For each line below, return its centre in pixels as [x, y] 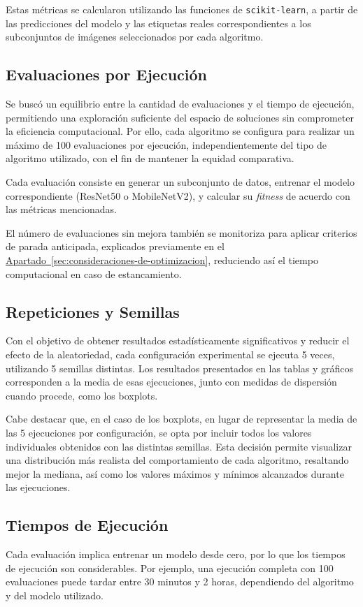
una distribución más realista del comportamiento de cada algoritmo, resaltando [177, 460]
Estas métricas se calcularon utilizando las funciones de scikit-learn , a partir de [182, 9]
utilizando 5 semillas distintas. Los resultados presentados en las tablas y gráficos [180, 368]
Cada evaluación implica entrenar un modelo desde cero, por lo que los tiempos [176, 554]
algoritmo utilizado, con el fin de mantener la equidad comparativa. [150, 158]
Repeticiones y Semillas [93, 311]
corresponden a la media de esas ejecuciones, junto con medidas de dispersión [171, 382]
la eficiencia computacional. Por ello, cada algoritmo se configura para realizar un [180, 131]
